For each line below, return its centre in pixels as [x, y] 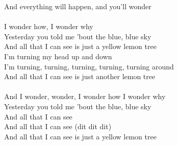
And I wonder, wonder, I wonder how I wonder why [85, 96]
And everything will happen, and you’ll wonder [78, 6]
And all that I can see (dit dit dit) [58, 126]
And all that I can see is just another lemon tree [80, 76]
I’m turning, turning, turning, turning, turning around [89, 66]
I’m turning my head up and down [58, 56]
